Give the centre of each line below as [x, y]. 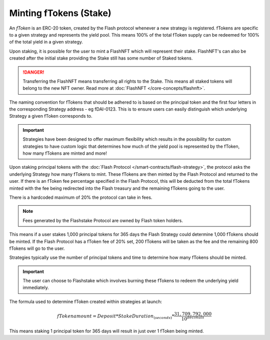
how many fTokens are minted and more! [65, 153]
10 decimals [193, 318]
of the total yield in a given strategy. [46, 42]
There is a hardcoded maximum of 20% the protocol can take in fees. [81, 197]
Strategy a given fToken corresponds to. [51, 116]
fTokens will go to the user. [37, 248]
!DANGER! [33, 72]
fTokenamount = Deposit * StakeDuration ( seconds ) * [116, 316]
